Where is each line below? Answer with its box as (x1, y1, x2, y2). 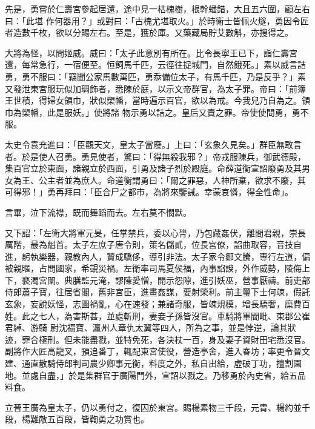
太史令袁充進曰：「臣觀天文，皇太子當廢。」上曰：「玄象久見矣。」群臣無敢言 (5, 138, 302, 150)
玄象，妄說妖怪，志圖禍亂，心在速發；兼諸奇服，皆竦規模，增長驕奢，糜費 (5, 298, 302, 310)
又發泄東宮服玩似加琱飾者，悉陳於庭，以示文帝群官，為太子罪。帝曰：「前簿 (5, 82, 306, 95)
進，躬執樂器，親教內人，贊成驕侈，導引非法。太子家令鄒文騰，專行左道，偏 (5, 250, 310, 262)
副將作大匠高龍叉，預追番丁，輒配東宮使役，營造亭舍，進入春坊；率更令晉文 (5, 345, 310, 358)
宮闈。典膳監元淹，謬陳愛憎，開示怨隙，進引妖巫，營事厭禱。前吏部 (38, 273, 310, 286)
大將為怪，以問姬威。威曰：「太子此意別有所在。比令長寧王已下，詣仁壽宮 (5, 46, 297, 59)
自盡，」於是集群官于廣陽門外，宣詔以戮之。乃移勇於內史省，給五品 (38, 368, 306, 381)
